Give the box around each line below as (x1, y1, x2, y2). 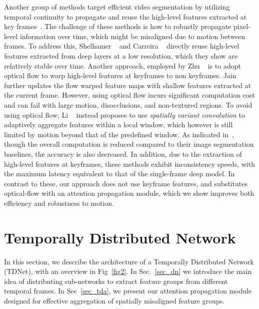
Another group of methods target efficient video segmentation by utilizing (4, 2, 230, 12)
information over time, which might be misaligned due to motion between (19, 31, 245, 41)
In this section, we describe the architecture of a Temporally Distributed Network (4, 256, 254, 266)
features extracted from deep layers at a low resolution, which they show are (4, 50, 238, 61)
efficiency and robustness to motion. (4, 197, 114, 208)
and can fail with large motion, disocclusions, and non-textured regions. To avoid (4, 99, 252, 110)
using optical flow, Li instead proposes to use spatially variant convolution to (4, 109, 245, 120)
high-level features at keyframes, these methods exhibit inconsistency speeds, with (4, 158, 255, 169)
